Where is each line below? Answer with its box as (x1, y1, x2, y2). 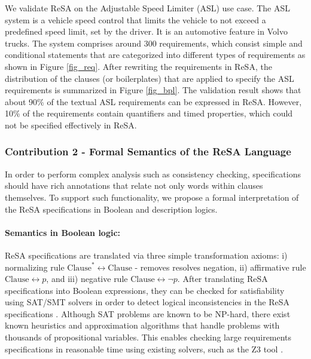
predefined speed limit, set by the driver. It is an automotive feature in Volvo (5, 25, 288, 38)
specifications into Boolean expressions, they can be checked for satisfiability (5, 284, 285, 296)
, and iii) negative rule (46, 272, 128, 285)
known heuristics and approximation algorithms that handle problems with (5, 319, 280, 332)
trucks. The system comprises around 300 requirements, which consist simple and (5, 36, 303, 49)
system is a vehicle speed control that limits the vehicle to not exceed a (5, 13, 266, 26)
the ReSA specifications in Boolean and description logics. (5, 202, 218, 215)
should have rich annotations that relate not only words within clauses (5, 179, 263, 192)
